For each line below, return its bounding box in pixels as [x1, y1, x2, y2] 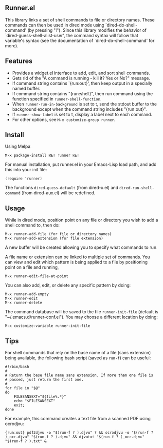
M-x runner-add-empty [5, 292, 49, 297]
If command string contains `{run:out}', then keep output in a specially [12, 80, 153, 86]
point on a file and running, [5, 265, 59, 270]
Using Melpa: [5, 143, 32, 149]
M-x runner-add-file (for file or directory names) [5, 232, 112, 237]
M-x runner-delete [5, 300, 42, 305]
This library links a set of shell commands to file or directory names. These [5, 17, 155, 22]
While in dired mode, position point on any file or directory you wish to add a [5, 217, 158, 223]
